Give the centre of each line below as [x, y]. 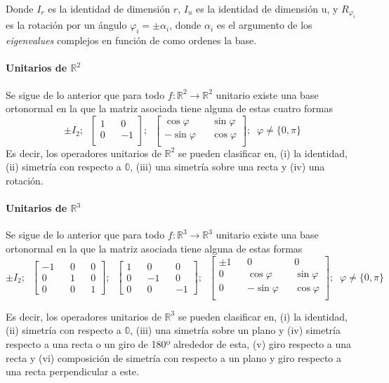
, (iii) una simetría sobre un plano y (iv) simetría [235, 330]
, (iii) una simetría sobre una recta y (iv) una [228, 167]
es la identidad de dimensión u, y [267, 8]
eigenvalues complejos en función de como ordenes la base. [131, 40]
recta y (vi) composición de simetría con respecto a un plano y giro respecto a [174, 357]
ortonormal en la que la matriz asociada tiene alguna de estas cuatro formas [169, 108]
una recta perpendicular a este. [72, 371]
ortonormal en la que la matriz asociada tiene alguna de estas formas [154, 249]
